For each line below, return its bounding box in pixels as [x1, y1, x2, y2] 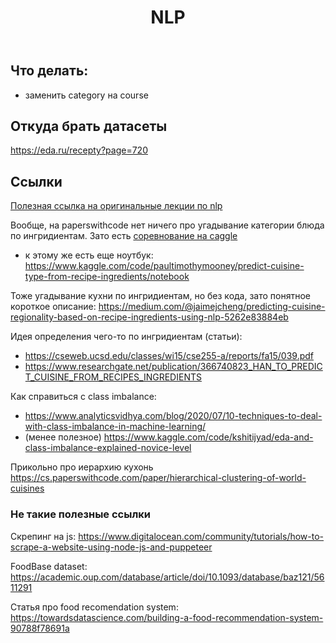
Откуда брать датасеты [10, 118, 168, 135]
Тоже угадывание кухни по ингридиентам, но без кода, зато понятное [10, 290, 312, 302]
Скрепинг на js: [10, 530, 77, 542]
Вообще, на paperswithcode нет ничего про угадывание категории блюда [10, 219, 325, 231]
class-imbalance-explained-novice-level [24, 442, 192, 454]
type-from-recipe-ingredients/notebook [24, 271, 190, 283]
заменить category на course [24, 89, 149, 101]
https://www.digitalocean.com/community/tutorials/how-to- [78, 530, 325, 542]
